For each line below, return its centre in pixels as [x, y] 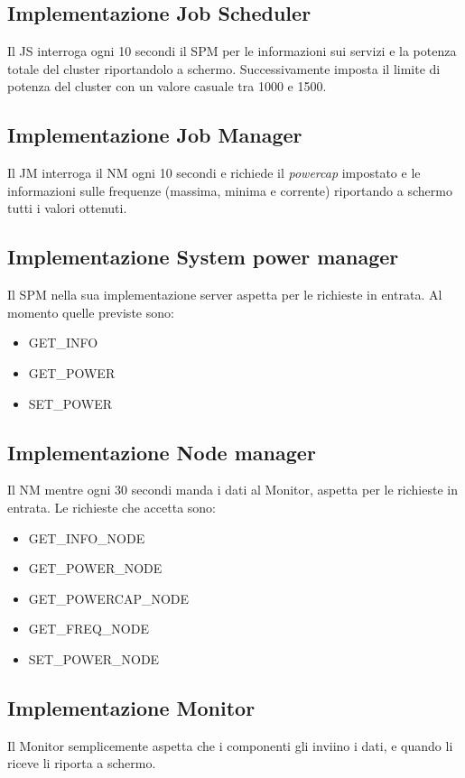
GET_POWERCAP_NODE [109, 598]
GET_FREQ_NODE [88, 629]
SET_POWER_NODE [94, 658]
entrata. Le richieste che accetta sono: [112, 507]
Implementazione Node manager [162, 452]
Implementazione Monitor [131, 707]
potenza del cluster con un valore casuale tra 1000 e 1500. [167, 86]
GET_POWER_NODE [95, 568]
